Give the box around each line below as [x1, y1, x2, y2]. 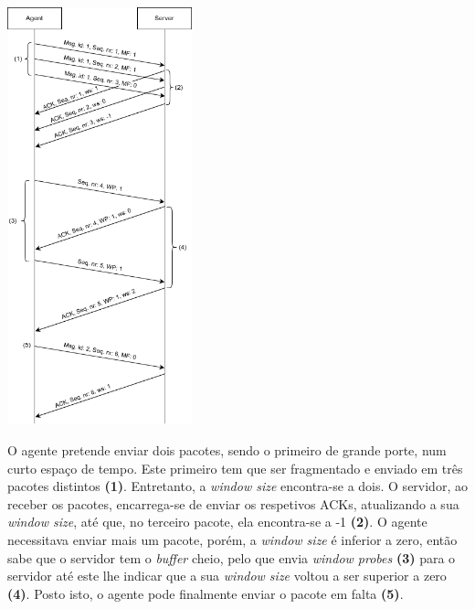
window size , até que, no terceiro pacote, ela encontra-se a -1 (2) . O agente [7, 512, 427, 531]
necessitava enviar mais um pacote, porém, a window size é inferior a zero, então [7, 529, 458, 549]
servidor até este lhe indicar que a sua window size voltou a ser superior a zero [7, 566, 447, 585]
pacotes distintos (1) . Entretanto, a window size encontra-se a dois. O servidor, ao [7, 476, 468, 496]
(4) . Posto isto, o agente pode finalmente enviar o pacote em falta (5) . [7, 583, 404, 603]
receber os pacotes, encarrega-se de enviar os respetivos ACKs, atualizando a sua [7, 494, 459, 513]
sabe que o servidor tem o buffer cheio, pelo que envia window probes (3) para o [7, 548, 456, 567]
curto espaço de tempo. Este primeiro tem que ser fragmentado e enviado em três [7, 458, 463, 477]
